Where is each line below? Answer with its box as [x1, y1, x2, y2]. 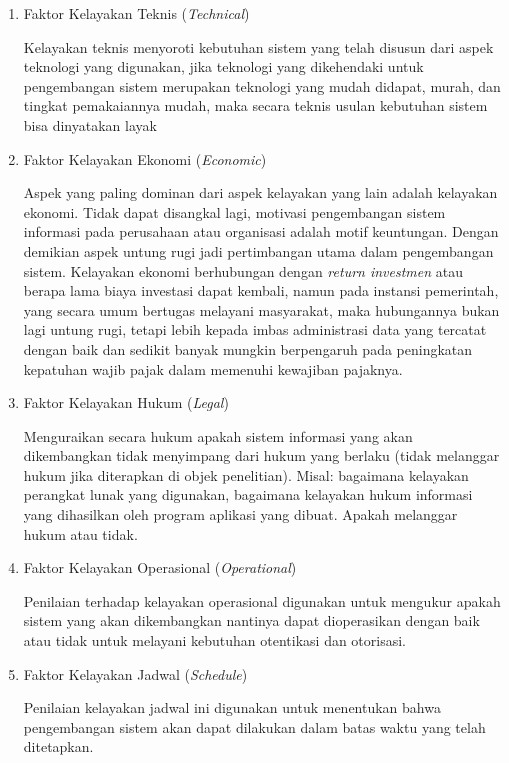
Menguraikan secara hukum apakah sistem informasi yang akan [23, 425, 413, 446]
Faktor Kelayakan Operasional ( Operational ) [23, 557, 297, 578]
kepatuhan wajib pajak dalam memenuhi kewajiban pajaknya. [23, 358, 403, 379]
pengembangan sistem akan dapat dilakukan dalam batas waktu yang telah [23, 716, 486, 737]
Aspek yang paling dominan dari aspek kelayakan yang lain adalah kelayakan [23, 182, 498, 203]
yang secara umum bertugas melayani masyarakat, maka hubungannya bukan [23, 299, 500, 320]
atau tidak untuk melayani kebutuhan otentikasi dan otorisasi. [23, 630, 407, 651]
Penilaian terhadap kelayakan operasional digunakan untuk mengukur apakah [23, 590, 501, 611]
